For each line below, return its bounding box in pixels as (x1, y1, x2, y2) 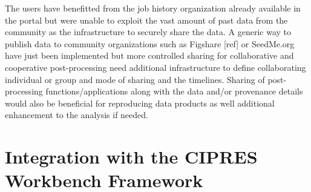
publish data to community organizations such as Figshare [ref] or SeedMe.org (5, 37, 295, 50)
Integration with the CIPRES (5, 144, 258, 169)
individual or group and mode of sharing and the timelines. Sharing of (5, 73, 265, 85)
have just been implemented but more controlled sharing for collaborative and (5, 49, 294, 62)
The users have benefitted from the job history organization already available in (5, 2, 301, 14)
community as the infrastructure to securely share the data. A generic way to (5, 25, 292, 38)
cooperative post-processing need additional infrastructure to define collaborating (5, 61, 306, 73)
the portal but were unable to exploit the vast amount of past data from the (5, 13, 288, 26)
